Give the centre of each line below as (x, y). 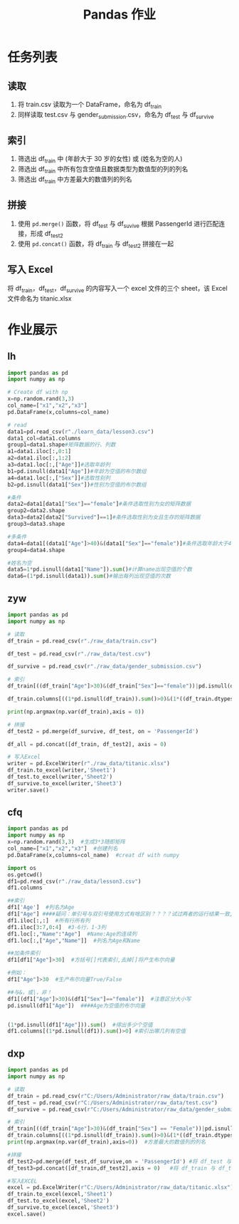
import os (22, 868)
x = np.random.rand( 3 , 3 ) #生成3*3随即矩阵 (67, 842)
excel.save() (27, 1214)
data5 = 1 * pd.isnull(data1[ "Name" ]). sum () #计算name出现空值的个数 (100, 570)
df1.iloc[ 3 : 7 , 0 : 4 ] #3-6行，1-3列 (57, 927)
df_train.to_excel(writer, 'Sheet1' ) (62, 770)
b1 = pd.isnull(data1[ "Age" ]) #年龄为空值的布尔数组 (77, 471)
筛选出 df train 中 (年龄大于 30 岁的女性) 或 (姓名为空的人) (100, 160)
